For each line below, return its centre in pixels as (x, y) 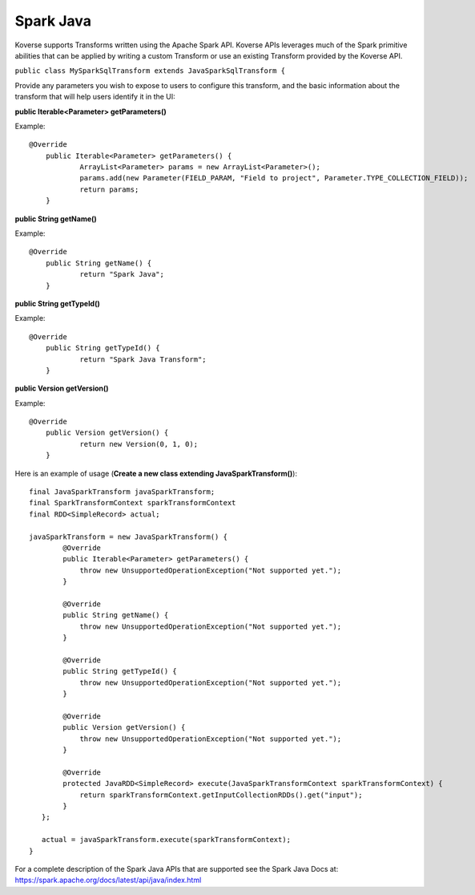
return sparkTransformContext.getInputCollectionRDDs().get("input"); (221, 795)
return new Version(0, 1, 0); (139, 444)
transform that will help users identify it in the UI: (95, 97)
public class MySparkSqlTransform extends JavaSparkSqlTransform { (150, 71)
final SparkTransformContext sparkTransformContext (133, 503)
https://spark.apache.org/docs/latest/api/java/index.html (108, 880)
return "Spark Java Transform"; (143, 359)
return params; (109, 189)
